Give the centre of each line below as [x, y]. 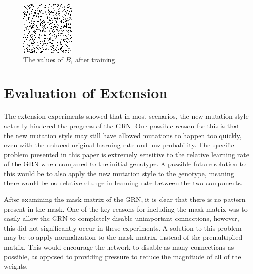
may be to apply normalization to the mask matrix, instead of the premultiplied [123, 237]
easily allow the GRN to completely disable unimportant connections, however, [122, 218]
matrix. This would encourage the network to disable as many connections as [119, 247]
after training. [96, 59]
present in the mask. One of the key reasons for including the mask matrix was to [126, 209]
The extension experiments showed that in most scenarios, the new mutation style [126, 116]
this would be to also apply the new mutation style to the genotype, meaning [119, 173]
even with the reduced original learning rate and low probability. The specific [119, 145]
